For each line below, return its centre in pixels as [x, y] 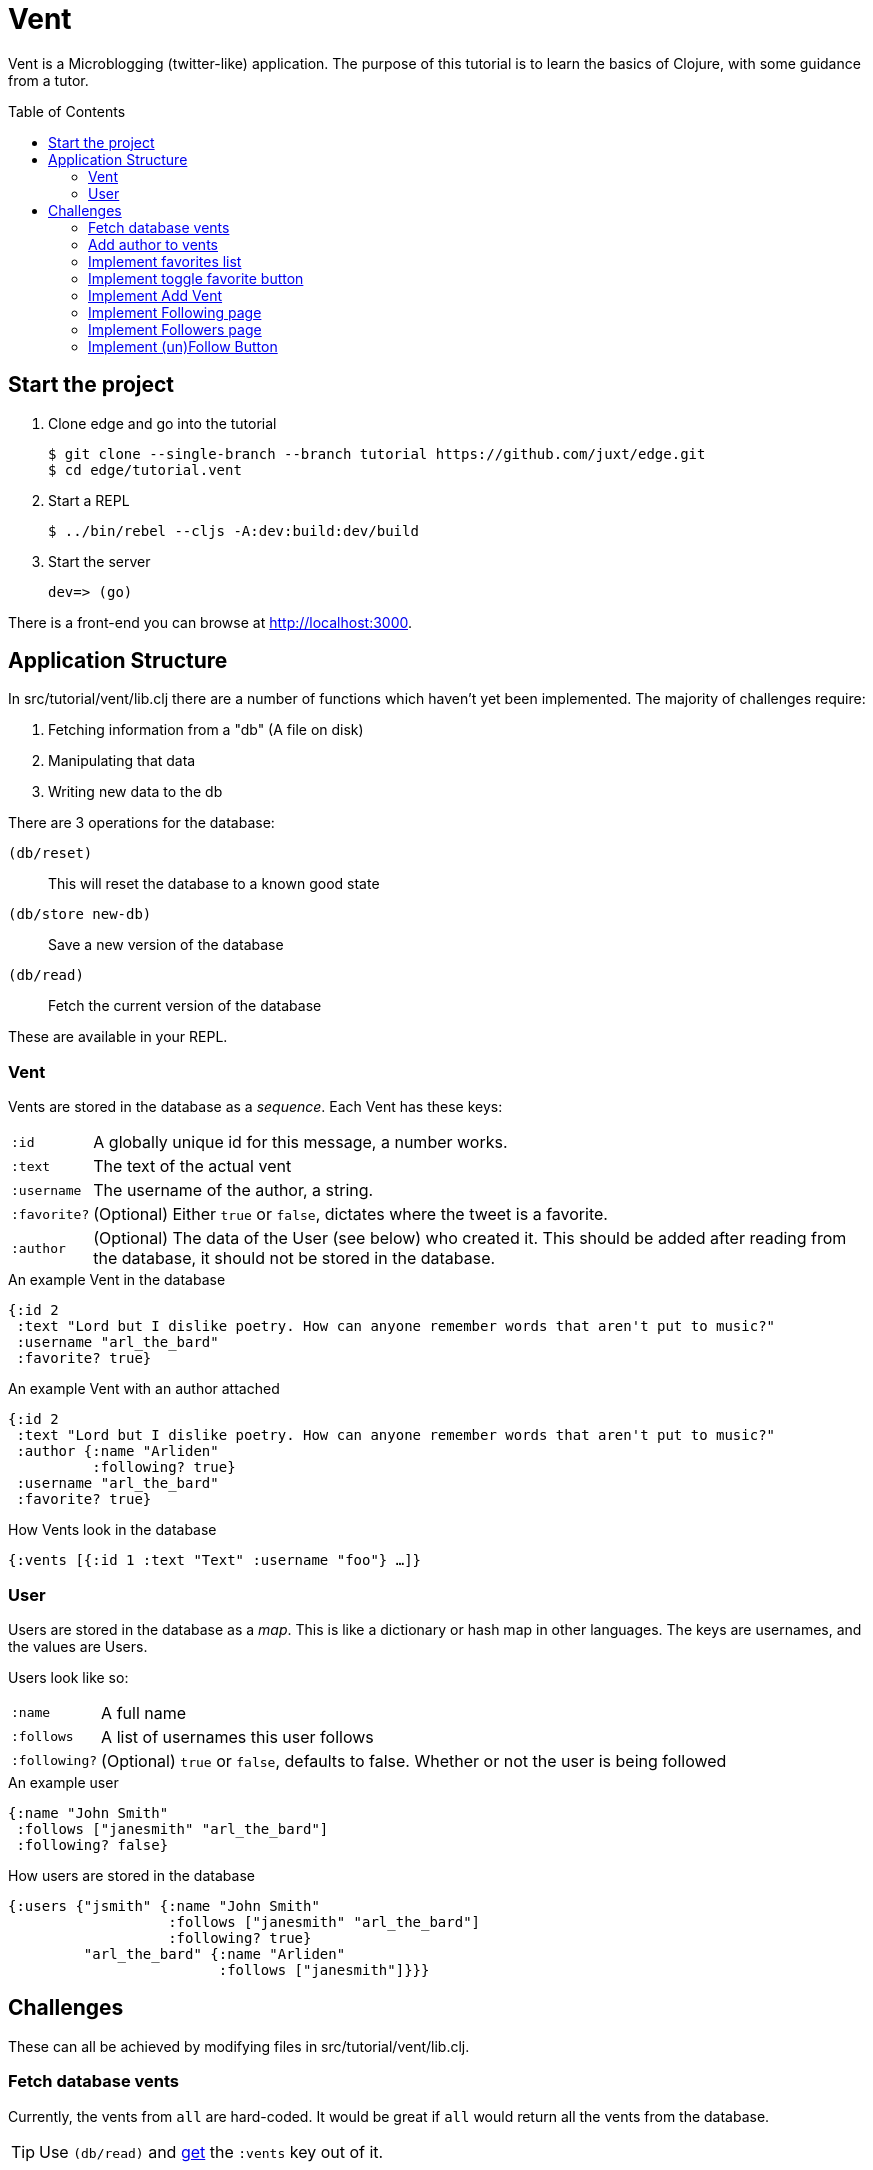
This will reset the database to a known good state [214, 884]
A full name [144, 1712]
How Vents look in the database [112, 1530]
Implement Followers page [175, 329]
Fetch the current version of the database [185, 1006]
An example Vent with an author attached [144, 1389]
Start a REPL [89, 500]
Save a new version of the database [166, 945]
